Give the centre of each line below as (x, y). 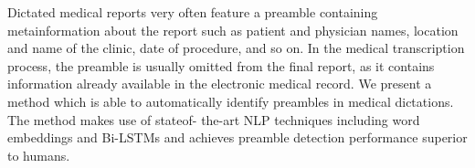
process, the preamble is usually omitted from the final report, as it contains (221, 65)
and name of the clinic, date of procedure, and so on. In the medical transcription (236, 48)
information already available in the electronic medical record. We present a (220, 84)
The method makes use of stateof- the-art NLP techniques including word (214, 119)
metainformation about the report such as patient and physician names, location (233, 30)
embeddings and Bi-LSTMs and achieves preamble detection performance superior (237, 137)
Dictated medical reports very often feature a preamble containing (193, 12)
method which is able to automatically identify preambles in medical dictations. (231, 101)
